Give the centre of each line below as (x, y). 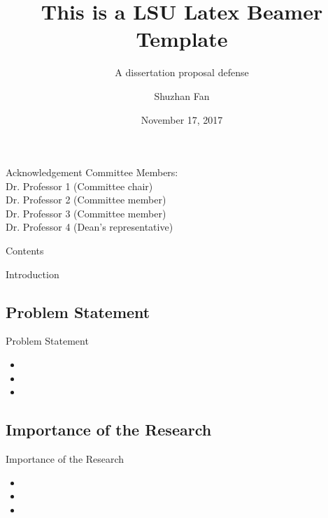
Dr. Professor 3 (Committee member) (86, 213)
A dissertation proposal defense (182, 72)
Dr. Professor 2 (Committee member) (86, 200)
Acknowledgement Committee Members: (92, 172)
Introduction (33, 274)
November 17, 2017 (182, 119)
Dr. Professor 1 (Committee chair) (79, 186)
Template (182, 39)
